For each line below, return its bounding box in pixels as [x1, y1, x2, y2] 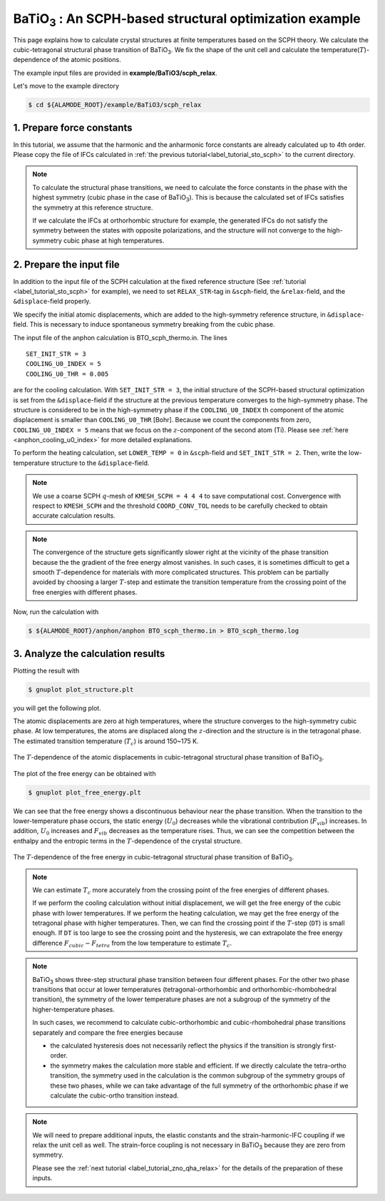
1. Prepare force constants [13, 121, 133, 133]
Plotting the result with [13, 666, 80, 675]
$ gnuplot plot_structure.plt [28, 685, 134, 693]
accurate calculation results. [32, 511, 115, 520]
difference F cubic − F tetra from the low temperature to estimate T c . [32, 939, 232, 949]
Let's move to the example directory [13, 82, 120, 91]
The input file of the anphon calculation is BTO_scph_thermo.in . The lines [13, 333, 227, 342]
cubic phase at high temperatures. [63, 236, 165, 245]
